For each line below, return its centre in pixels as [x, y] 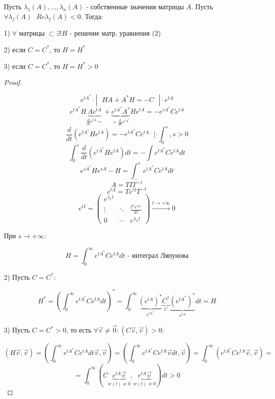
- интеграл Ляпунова [158, 256]
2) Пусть [17, 277]
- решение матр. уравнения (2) [115, 33]
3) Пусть [17, 330]
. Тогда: [92, 16]
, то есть [79, 330]
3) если [15, 66]
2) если [15, 49]
